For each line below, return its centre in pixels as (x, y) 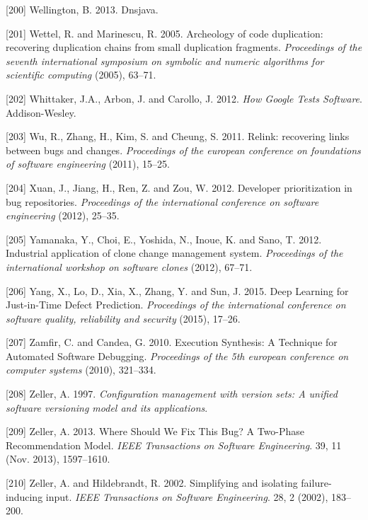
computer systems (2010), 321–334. (81, 370)
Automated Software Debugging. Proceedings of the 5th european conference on (177, 356)
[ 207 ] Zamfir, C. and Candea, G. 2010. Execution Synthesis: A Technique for (172, 342)
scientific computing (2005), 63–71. (81, 75)
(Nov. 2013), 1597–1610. (58, 459)
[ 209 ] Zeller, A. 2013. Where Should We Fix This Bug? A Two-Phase (155, 431)
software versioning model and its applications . (107, 407)
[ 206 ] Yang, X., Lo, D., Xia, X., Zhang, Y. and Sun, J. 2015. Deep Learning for (177, 290)
